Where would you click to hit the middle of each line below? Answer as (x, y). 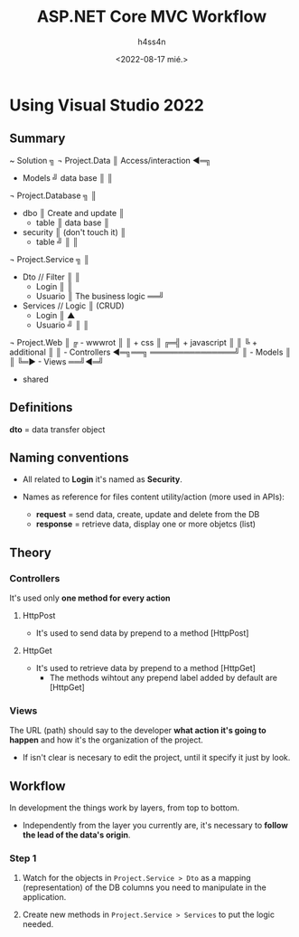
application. (44, 897)
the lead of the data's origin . (76, 835)
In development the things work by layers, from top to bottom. (125, 808)
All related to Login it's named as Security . (103, 479)
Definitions (41, 407)
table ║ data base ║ (73, 222)
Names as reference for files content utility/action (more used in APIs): (153, 497)
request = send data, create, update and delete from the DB (148, 515)
